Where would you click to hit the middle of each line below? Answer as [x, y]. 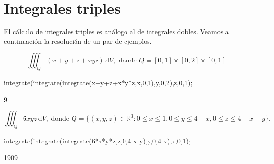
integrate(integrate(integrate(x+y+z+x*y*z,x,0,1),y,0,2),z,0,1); [98, 83]
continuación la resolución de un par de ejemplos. [78, 41]
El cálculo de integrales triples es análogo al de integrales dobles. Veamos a [116, 31]
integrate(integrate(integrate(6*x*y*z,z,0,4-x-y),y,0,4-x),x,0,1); [97, 141]
